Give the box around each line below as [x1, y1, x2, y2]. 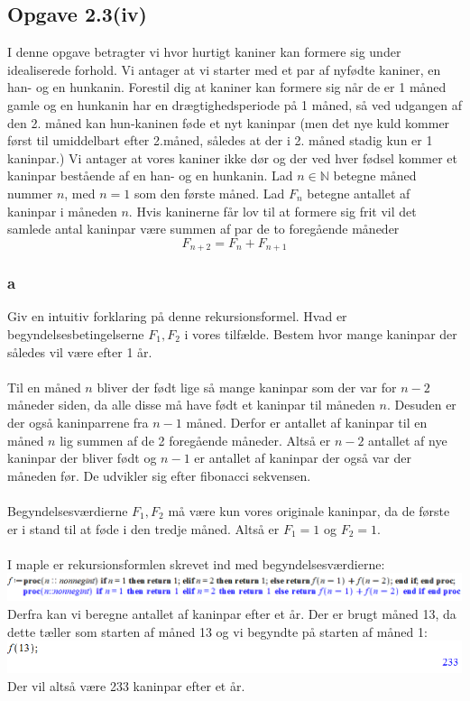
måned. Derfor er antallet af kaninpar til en [186, 412, 428, 431]
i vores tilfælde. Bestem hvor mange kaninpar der [184, 325, 457, 343]
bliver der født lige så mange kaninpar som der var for [97, 377, 397, 396]
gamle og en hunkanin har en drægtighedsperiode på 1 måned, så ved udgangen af [7, 95, 462, 114]
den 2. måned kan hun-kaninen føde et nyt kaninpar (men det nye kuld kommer [7, 113, 450, 132]
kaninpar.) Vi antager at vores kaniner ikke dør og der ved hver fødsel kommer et [7, 148, 458, 167]
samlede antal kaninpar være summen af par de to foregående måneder [7, 219, 400, 238]
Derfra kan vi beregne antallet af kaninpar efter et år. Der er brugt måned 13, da [7, 604, 456, 623]
